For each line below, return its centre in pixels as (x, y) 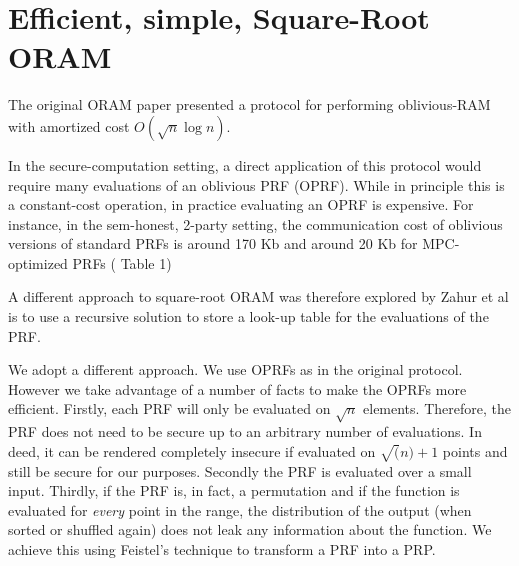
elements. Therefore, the (437, 408)
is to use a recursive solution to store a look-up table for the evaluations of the (248, 316)
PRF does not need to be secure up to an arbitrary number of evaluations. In (245, 431)
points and (475, 450)
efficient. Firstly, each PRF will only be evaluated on (169, 408)
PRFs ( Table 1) (122, 262)
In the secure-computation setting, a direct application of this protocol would (245, 164)
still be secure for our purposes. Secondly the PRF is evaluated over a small (240, 470)
